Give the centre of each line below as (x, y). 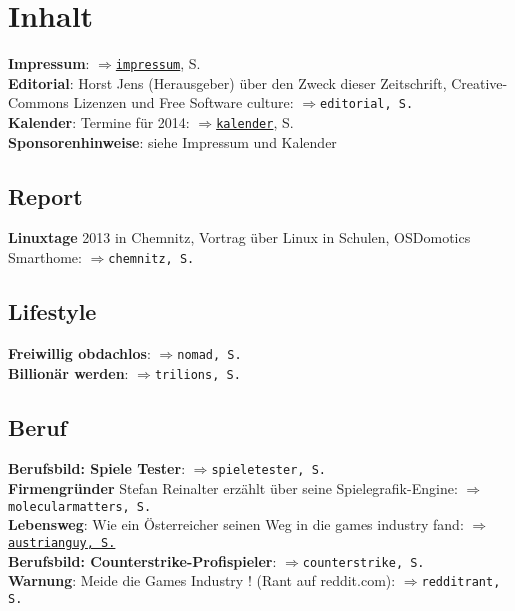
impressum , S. (158, 63)
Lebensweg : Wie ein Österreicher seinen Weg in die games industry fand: (236, 524)
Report (45, 195)
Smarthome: (45, 257)
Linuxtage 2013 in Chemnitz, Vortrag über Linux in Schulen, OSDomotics (239, 237)
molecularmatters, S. (80, 506)
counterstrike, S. (363, 562)
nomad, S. (209, 354)
